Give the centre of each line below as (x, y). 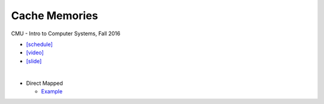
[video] (35, 53)
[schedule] (40, 44)
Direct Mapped (44, 83)
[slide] (34, 61)
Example (52, 91)
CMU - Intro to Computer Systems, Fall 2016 (66, 33)
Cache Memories (55, 16)
